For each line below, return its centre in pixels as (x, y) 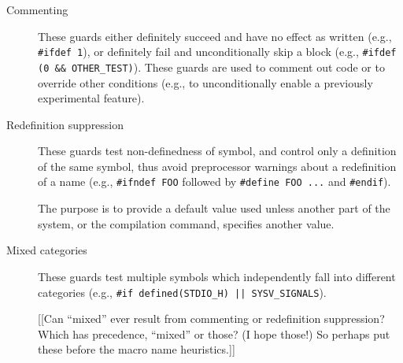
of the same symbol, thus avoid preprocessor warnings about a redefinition (217, 166)
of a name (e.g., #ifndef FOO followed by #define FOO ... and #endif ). (214, 181)
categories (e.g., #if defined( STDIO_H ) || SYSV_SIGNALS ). (182, 292)
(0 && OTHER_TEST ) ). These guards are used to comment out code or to (211, 67)
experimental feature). (91, 98)
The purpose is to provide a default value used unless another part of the (214, 208)
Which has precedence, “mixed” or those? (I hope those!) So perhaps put (214, 333)
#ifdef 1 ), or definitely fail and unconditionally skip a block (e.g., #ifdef (217, 52)
